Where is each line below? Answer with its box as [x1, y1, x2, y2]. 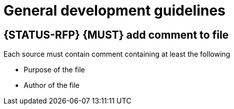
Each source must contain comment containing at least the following [4, 50, 230, 59]
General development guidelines [4, 2, 226, 19]
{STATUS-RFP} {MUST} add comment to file [4, 28, 229, 41]
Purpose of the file [24, 65, 85, 74]
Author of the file [24, 81, 80, 90]
